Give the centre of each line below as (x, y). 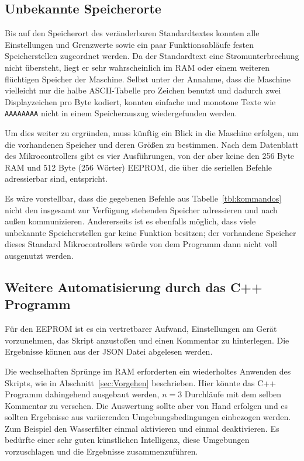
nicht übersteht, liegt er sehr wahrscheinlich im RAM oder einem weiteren (137, 67)
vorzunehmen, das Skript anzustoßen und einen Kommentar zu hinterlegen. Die (147, 340)
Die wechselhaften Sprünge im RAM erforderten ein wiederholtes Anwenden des (148, 371)
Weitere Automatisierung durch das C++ (134, 287)
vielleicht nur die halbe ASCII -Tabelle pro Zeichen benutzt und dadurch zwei (143, 90)
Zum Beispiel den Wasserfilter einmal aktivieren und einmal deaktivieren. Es (142, 428)
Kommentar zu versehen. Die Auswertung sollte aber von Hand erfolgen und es (146, 405)
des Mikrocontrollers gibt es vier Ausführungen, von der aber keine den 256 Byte (150, 156)
